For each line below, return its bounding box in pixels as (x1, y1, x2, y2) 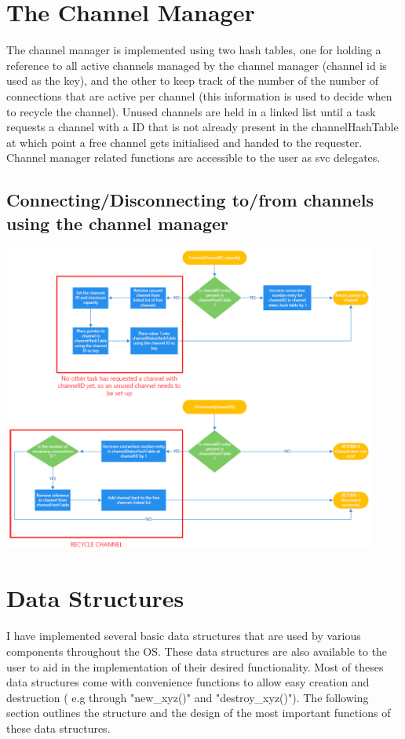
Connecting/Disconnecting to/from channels (6, 188, 374, 212)
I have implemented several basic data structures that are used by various (6, 627, 361, 644)
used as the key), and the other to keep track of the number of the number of (6, 72, 378, 89)
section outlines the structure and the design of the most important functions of (6, 704, 391, 721)
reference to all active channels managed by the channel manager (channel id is (6, 57, 387, 73)
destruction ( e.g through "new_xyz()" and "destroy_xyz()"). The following (6, 689, 369, 705)
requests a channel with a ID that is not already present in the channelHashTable (6, 119, 399, 135)
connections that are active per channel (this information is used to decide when (6, 87, 392, 104)
